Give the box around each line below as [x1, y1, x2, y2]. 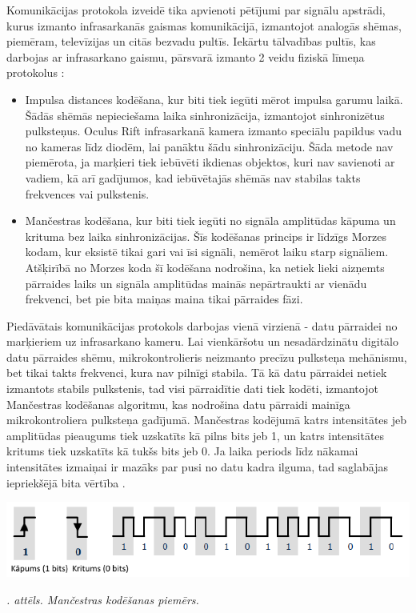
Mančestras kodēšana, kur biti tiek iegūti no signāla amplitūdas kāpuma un [25, 212, 396, 229]
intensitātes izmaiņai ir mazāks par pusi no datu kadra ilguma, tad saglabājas [6, 459, 388, 475]
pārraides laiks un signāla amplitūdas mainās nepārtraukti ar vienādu [25, 274, 367, 291]
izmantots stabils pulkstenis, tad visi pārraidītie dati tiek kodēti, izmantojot [6, 380, 378, 397]
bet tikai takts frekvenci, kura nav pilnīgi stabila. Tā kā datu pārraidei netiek [6, 364, 387, 381]
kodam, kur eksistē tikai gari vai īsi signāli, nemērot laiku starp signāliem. [25, 243, 389, 260]
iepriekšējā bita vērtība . [6, 474, 126, 491]
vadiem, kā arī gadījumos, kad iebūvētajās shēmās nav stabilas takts [25, 169, 361, 186]
